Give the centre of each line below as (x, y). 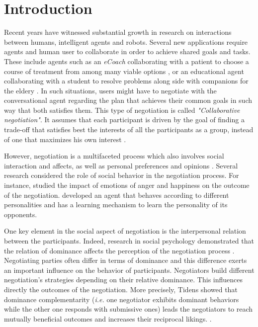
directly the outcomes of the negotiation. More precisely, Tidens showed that (121, 289)
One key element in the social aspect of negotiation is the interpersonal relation (125, 231)
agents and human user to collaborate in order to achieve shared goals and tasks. (127, 51)
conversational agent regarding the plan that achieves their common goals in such (128, 100)
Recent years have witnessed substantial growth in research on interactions (118, 32)
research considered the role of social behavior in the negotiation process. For (122, 175)
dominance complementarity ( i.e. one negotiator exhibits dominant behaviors (122, 299)
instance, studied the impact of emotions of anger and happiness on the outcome (127, 185)
